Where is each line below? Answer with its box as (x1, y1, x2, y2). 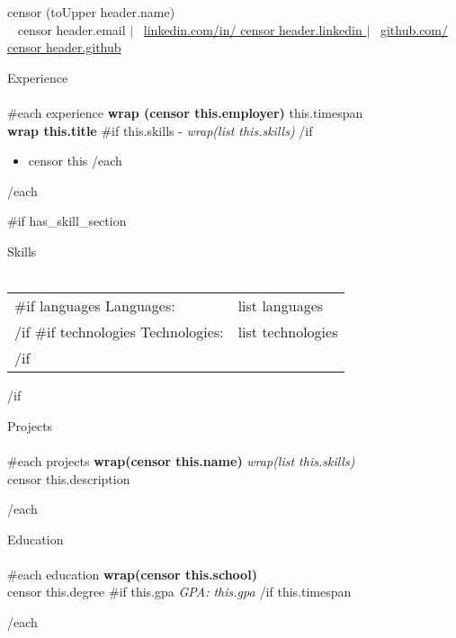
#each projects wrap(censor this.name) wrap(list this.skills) (7, 451, 355, 470)
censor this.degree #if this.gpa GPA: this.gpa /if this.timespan (7, 582, 352, 601)
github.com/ (380, 20, 449, 39)
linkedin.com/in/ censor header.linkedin (143, 20, 362, 39)
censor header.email (17, 20, 126, 39)
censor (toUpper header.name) (7, 3, 175, 21)
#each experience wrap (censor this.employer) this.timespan (7, 103, 363, 121)
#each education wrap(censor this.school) (7, 564, 257, 583)
